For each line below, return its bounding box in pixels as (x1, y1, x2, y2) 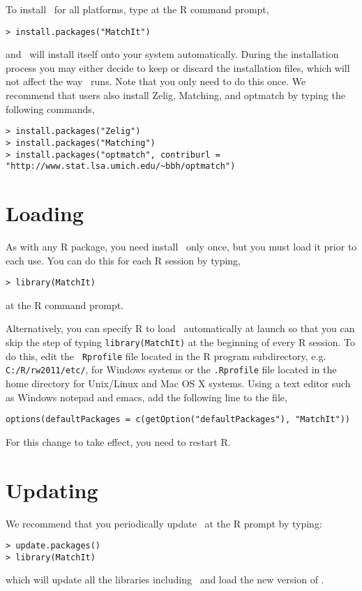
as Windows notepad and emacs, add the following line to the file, (6, 389, 287, 404)
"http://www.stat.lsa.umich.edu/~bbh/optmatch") (6, 161, 236, 172)
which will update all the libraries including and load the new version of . (6, 572, 324, 587)
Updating (6, 475, 98, 504)
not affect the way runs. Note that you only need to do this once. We (6, 74, 306, 89)
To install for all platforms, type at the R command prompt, (6, 2, 269, 16)
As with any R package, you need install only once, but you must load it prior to (6, 239, 357, 253)
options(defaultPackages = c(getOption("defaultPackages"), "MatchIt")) (6, 414, 350, 425)
